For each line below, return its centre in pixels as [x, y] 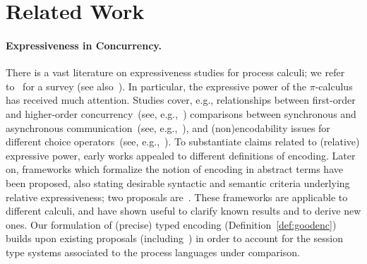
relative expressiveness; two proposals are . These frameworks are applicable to [177, 197]
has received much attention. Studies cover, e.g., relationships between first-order [181, 100]
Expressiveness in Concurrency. [84, 45]
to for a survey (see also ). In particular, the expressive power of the [156, 86]
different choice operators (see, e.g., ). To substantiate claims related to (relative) [183, 142]
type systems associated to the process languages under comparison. [153, 252]
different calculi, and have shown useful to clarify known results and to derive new [183, 211]
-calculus [334, 86]
